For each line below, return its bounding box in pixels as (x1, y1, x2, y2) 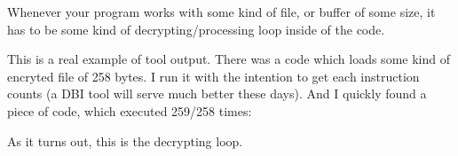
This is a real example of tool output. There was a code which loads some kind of (7, 50, 450, 68)
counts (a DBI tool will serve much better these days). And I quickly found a (7, 84, 427, 103)
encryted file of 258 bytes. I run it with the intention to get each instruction (7, 66, 420, 85)
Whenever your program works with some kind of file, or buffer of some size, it (7, 3, 436, 20)
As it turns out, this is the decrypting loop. (7, 131, 243, 150)
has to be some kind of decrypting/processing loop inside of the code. (7, 19, 385, 38)
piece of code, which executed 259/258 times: (7, 101, 252, 120)
